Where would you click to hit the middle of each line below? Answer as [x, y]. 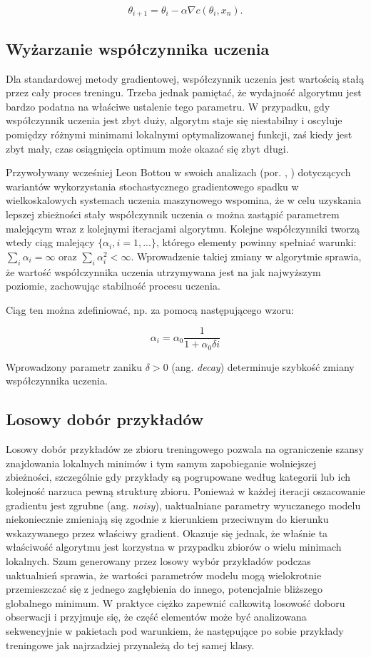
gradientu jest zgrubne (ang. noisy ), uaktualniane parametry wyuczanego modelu [183, 505]
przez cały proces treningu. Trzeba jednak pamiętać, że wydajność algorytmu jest [184, 92]
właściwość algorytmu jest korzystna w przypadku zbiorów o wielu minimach [174, 547]
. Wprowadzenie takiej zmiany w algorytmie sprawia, [246, 256]
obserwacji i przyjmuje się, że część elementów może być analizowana [156, 617]
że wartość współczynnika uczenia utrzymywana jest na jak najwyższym [163, 271]
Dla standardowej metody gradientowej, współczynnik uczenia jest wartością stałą [185, 78]
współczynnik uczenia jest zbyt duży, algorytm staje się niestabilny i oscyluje [174, 120]
